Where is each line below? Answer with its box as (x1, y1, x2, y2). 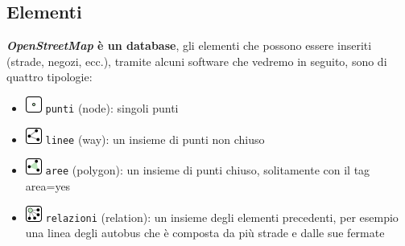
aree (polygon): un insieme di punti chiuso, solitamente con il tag (45, 162, 370, 178)
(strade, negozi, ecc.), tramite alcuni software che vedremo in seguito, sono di (6, 52, 387, 69)
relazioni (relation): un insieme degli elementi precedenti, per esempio (45, 208, 399, 225)
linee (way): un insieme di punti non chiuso (45, 130, 265, 147)
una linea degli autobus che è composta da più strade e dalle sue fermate (25, 224, 385, 241)
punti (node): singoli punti (45, 99, 179, 116)
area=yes (25, 177, 71, 194)
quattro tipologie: (6, 68, 93, 85)
